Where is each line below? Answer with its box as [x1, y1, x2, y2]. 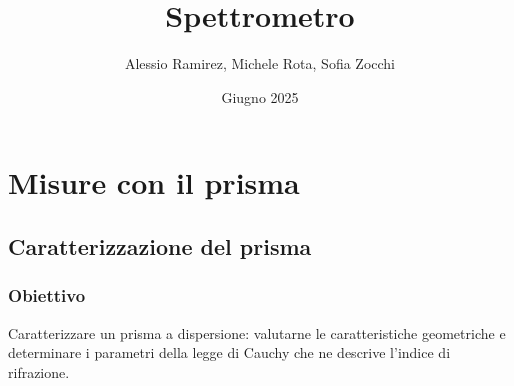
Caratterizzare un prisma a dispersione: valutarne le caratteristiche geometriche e [8, 322, 506, 343]
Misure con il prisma [8, 162, 300, 203]
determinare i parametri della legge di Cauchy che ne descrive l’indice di [8, 342, 451, 363]
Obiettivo [8, 283, 86, 308]
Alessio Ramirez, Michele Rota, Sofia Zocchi [124, 53, 396, 74]
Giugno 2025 [221, 86, 299, 107]
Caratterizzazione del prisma [8, 230, 312, 261]
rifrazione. [8, 361, 70, 382]
